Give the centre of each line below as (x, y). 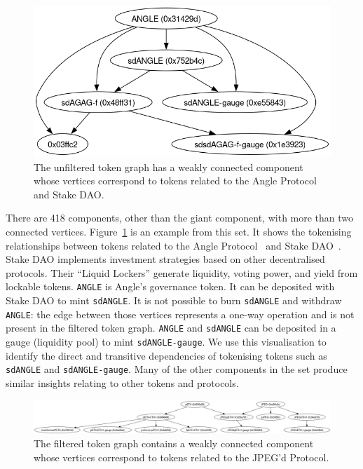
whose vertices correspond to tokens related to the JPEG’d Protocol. (181, 457)
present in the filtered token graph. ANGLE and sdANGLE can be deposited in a (171, 328)
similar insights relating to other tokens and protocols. (122, 382)
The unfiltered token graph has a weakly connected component (169, 166)
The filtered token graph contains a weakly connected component (174, 443)
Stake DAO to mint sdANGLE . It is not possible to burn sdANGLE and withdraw (174, 300)
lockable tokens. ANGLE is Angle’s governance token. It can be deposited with (170, 286)
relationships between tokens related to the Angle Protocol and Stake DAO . (173, 245)
